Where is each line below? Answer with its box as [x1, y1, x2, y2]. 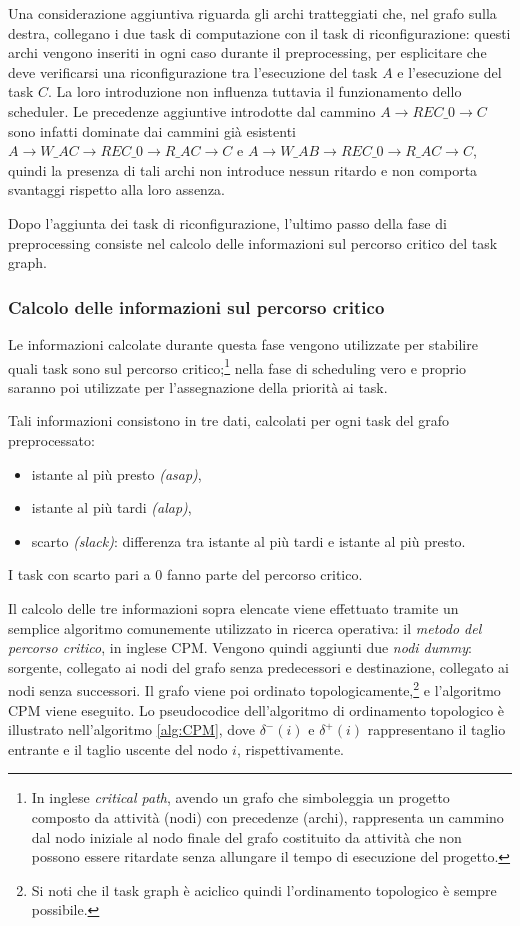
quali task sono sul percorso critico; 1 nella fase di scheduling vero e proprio [8, 354, 467, 378]
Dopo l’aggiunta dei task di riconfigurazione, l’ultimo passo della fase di [8, 212, 447, 233]
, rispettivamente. [236, 738, 345, 759]
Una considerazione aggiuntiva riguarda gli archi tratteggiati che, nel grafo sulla [8, 3, 497, 23]
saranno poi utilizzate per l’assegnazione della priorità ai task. [8, 376, 388, 397]
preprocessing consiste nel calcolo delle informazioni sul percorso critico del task [8, 232, 498, 253]
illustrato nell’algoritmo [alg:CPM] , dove [8, 719, 255, 740]
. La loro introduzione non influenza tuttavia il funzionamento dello [48, 81, 462, 102]
